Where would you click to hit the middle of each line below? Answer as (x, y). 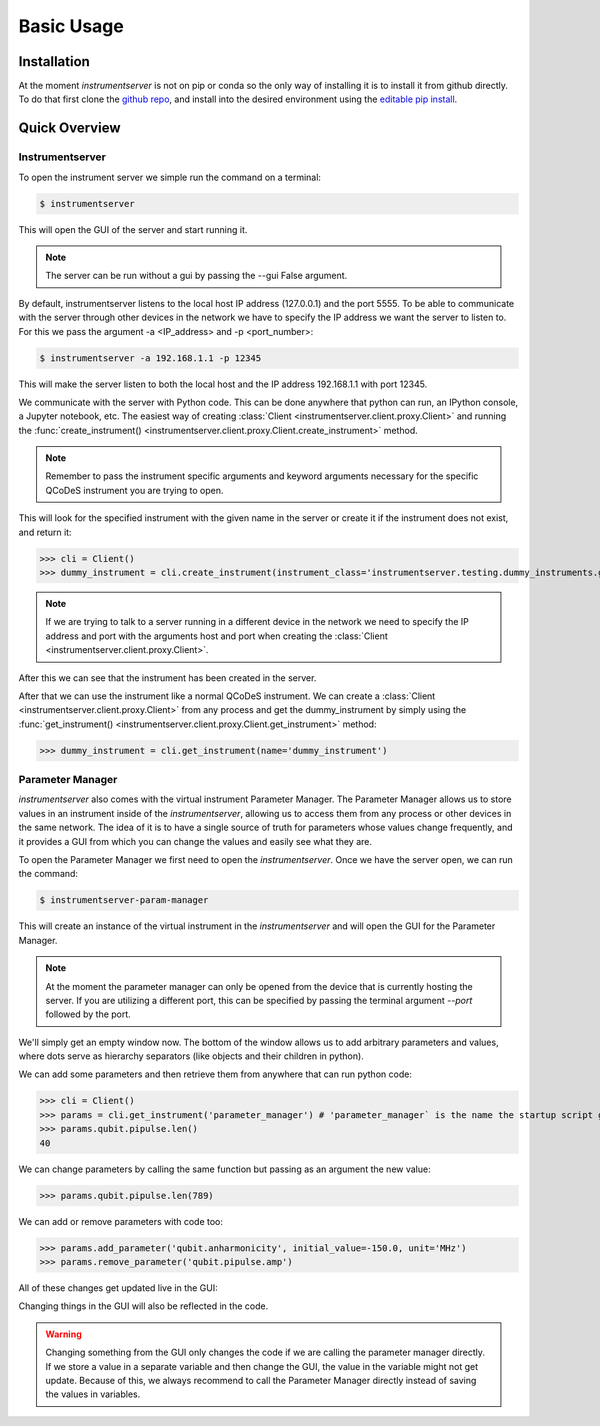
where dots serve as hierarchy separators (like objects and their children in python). (191, 1056)
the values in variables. (93, 1394)
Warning (63, 1334)
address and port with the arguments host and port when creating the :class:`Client (217, 636)
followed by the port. (88, 1014)
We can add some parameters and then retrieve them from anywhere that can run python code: (215, 1074)
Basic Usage (71, 26)
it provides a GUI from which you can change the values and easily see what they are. (195, 841)
